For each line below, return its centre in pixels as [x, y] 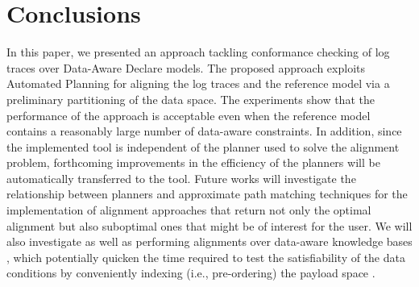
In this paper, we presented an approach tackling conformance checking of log [198, 52]
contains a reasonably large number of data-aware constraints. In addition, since [204, 131]
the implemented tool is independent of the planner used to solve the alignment [203, 146]
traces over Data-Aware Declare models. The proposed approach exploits [186, 67]
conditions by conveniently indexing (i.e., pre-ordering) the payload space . [191, 273]
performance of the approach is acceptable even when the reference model [189, 115]
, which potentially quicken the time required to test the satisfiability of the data [206, 257]
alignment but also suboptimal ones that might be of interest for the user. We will [209, 225]
